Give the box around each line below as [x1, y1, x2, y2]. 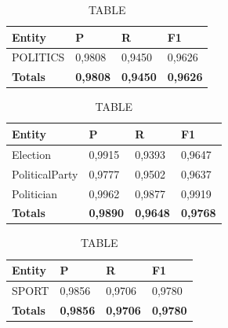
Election [12, 146, 51, 162]
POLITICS [12, 49, 65, 65]
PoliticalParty [12, 165, 78, 182]
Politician [12, 185, 58, 201]
